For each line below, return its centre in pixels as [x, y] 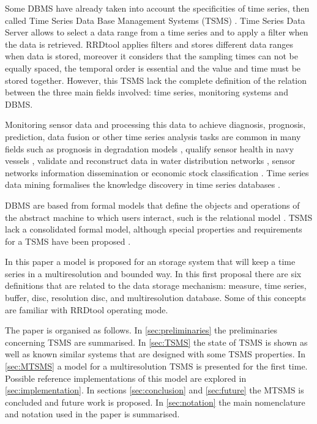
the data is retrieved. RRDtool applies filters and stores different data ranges [149, 44]
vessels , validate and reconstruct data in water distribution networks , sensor [150, 161]
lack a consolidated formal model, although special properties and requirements [154, 229]
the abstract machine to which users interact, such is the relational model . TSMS [159, 217]
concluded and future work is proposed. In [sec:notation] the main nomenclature [155, 402]
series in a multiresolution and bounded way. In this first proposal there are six [153, 273]
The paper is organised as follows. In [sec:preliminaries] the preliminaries [141, 330]
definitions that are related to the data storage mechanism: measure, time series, [156, 285]
